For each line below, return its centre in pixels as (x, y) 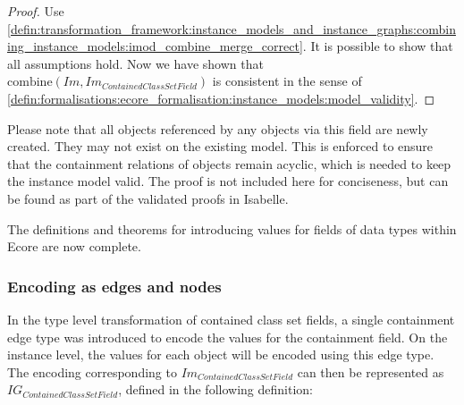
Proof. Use (36, 11)
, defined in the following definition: (215, 389)
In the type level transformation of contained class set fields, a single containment (231, 319)
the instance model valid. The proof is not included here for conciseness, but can (228, 181)
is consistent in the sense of (287, 81)
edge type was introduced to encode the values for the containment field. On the (228, 337)
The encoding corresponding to (92, 371)
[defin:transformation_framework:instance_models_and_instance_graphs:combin (232, 28)
